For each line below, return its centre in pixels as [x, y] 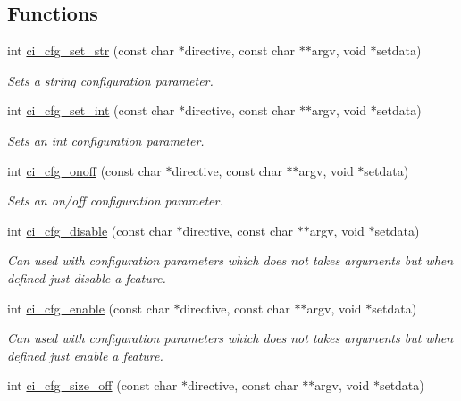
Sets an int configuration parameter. [106, 140]
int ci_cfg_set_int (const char [91, 110]
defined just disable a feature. [87, 277]
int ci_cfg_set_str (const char [91, 50]
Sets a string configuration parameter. [110, 80]
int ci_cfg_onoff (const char [84, 170]
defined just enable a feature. [85, 355]
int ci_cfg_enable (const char [88, 308]
